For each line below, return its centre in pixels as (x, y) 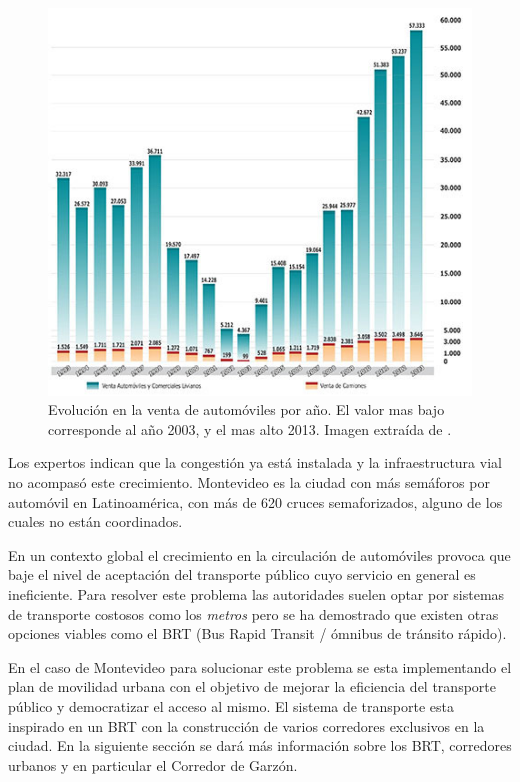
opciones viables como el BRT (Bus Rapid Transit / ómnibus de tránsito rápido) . (257, 633)
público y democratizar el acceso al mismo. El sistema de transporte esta (231, 705)
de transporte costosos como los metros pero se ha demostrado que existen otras (253, 613)
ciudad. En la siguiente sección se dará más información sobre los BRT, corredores (260, 745)
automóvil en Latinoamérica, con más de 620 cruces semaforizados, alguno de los (255, 501)
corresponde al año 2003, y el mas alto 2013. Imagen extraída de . (250, 428)
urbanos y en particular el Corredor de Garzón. (153, 764)
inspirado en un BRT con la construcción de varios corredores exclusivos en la (246, 725)
